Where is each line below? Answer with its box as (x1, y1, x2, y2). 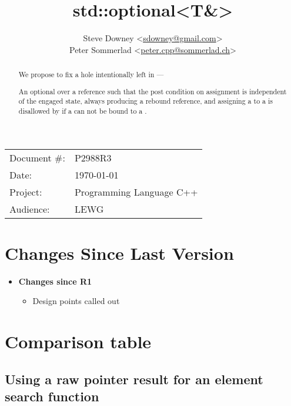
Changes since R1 (18, 275, 92, 287)
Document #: (9, 150, 65, 164)
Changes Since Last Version (5, 240, 234, 265)
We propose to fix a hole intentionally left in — (18, 70, 164, 80)
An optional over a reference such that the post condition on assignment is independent (18, 86, 287, 96)
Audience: (9, 202, 50, 216)
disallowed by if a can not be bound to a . (18, 105, 147, 115)
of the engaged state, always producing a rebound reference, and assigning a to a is (18, 96, 273, 106)
